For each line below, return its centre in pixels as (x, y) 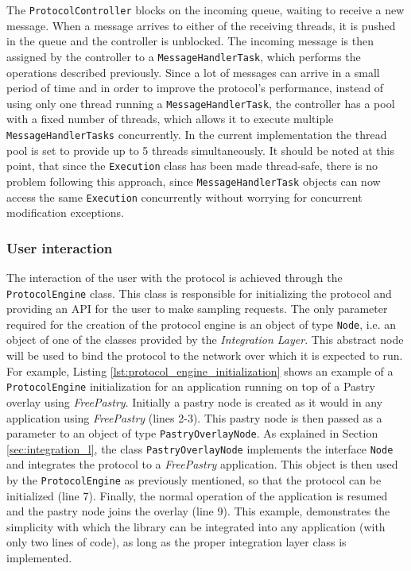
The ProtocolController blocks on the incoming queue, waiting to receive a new (205, 10)
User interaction (60, 247)
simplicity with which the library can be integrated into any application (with (196, 526)
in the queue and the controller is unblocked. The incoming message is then (190, 41)
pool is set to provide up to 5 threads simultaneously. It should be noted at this (200, 150)
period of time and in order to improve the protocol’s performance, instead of (195, 88)
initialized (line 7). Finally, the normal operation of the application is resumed (197, 495)
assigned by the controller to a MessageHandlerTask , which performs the (184, 56)
